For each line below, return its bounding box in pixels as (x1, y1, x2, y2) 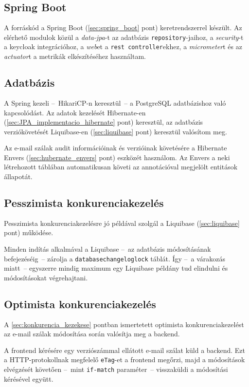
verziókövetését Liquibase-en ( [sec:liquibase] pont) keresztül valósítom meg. (4, 126, 227, 136)
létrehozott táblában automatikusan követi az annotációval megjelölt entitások (4, 162, 238, 172)
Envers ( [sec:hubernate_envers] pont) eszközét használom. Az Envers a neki (4, 152, 230, 162)
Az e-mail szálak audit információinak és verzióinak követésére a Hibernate (4, 143, 227, 153)
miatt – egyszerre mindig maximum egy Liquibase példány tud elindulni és (4, 263, 228, 273)
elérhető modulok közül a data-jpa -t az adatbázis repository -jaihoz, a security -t (4, 32, 244, 42)
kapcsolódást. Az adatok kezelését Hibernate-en (4, 107, 146, 117)
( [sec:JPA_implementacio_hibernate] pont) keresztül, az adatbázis (4, 117, 203, 127)
